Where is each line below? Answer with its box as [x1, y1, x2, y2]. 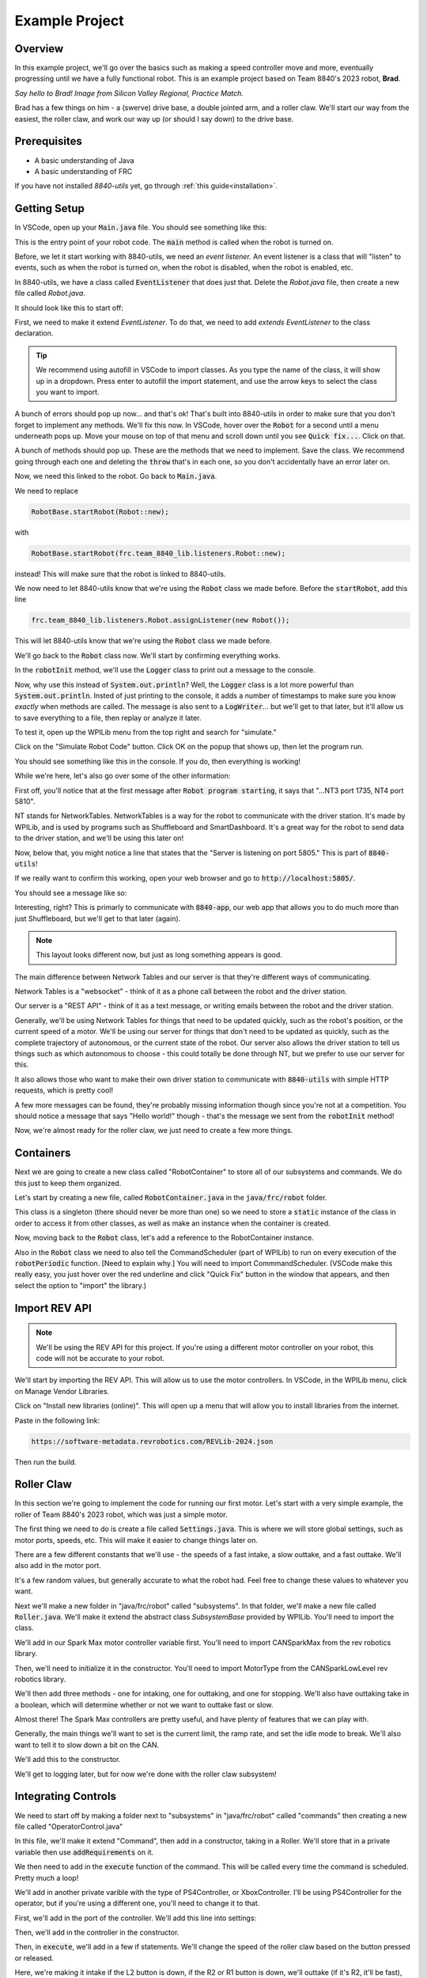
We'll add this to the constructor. [14, 1755, 121, 1764]
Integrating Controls [14, 1790, 116, 1803]
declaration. [14, 328, 54, 338]
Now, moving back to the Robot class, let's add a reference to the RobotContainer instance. [14, 1233, 314, 1242]
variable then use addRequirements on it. [14, 1847, 154, 1857]
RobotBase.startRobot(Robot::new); [31, 507, 169, 516]
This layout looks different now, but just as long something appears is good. [36, 950, 282, 960]
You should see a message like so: [14, 888, 127, 897]
